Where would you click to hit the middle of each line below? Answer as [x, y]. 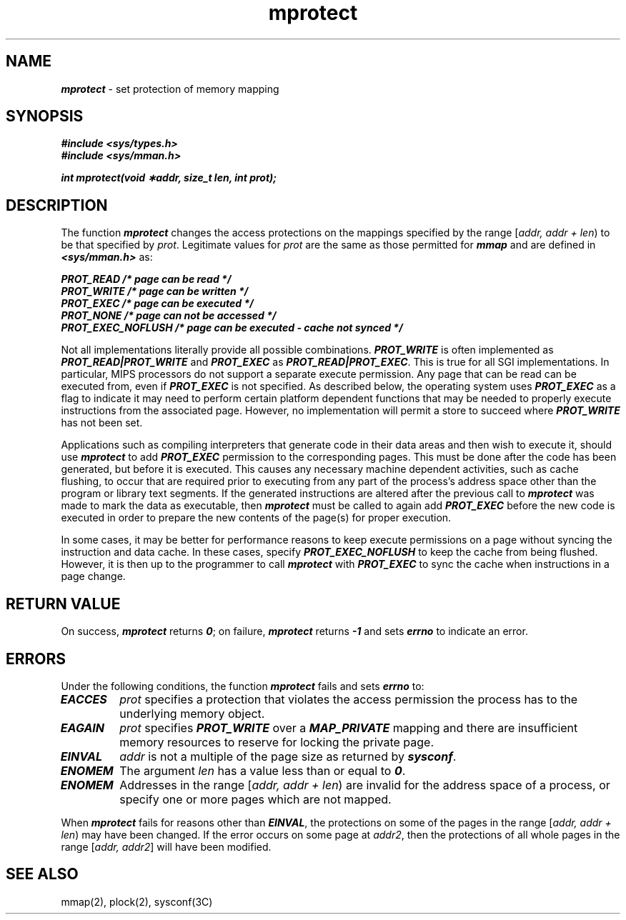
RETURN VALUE [63, 604]
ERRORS [36, 659]
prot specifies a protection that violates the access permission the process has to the [348, 699]
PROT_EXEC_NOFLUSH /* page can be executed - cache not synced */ [232, 328]
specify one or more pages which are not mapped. [255, 799]
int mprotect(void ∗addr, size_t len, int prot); [169, 178]
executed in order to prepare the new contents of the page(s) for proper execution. [256, 518]
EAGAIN [83, 727]
